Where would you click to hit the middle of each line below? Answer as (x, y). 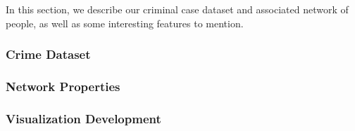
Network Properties (63, 86)
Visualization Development (83, 118)
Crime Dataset (48, 54)
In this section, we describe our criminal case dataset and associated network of (177, 9)
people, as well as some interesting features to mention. (125, 23)
